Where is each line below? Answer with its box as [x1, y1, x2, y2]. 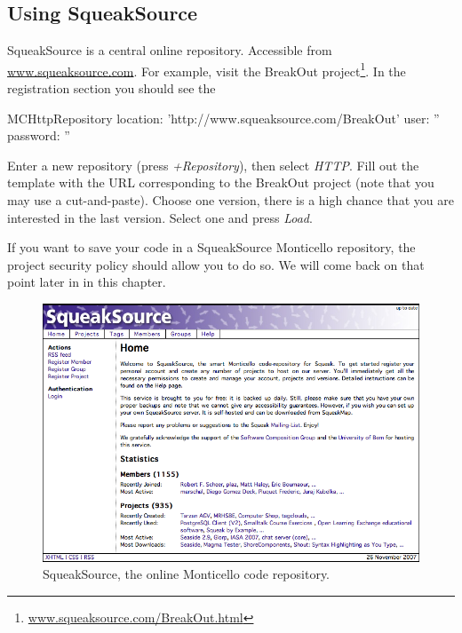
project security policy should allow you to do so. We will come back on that [7, 255, 425, 273]
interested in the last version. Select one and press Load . [7, 208, 313, 226]
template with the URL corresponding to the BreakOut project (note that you [7, 173, 434, 192]
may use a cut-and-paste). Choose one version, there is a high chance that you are [7, 191, 454, 210]
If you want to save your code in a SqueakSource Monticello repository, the [7, 238, 416, 257]
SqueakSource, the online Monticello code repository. [43, 565, 331, 583]
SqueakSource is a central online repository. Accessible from [7, 41, 332, 59]
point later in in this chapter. [7, 273, 166, 291]
